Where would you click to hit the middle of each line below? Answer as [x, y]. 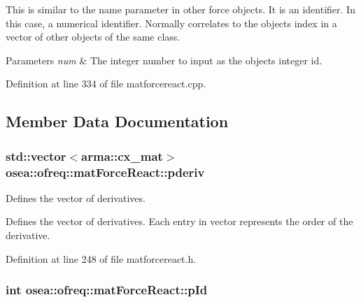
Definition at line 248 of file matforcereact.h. [101, 258]
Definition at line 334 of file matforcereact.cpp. [106, 84]
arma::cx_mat [122, 156]
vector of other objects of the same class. [93, 37]
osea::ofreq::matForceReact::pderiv [105, 172]
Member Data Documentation [117, 121]
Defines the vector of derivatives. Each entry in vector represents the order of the [179, 221]
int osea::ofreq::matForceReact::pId [107, 290]
